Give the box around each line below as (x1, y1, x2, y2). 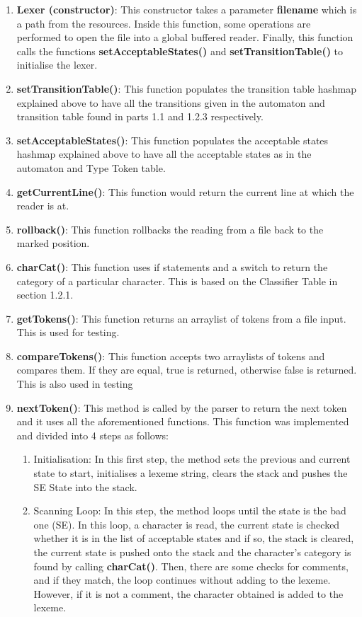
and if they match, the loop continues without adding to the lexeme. (33, 572, 331, 587)
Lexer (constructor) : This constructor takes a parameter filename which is (16, 2, 357, 16)
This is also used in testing (16, 376, 133, 391)
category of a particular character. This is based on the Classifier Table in (16, 273, 338, 288)
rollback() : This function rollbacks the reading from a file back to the (16, 221, 324, 236)
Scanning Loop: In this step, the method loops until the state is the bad (33, 503, 346, 518)
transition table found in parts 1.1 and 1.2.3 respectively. (16, 109, 264, 124)
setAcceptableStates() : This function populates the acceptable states (16, 132, 329, 147)
